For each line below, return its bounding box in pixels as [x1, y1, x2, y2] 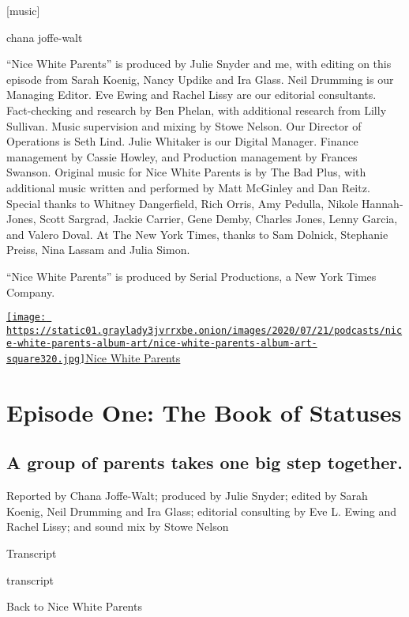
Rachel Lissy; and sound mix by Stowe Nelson [6, 518, 229, 535]
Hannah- [362, 195, 403, 211]
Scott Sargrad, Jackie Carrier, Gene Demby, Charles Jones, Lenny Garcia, [39, 210, 398, 227]
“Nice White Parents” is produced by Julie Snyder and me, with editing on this [6, 55, 392, 72]
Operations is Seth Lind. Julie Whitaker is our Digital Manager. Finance [6, 133, 358, 150]
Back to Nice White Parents [6, 598, 142, 615]
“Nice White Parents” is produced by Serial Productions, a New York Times [6, 267, 377, 284]
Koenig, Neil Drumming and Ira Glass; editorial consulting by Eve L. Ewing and [6, 502, 396, 519]
